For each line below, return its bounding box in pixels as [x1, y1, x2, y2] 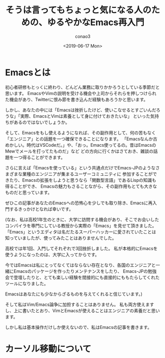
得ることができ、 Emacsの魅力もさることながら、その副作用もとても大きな [5, 183, 158, 189]
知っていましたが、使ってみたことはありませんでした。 [5, 235, 117, 241]
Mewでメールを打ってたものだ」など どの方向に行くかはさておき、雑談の [5, 148, 154, 154]
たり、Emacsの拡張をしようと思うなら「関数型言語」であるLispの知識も [9, 177, 157, 183]
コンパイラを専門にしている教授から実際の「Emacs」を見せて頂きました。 [5, 223, 157, 228]
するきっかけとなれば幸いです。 [9, 206, 74, 212]
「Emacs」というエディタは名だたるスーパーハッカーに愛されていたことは [5, 228, 157, 234]
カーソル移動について [5, 343, 92, 355]
